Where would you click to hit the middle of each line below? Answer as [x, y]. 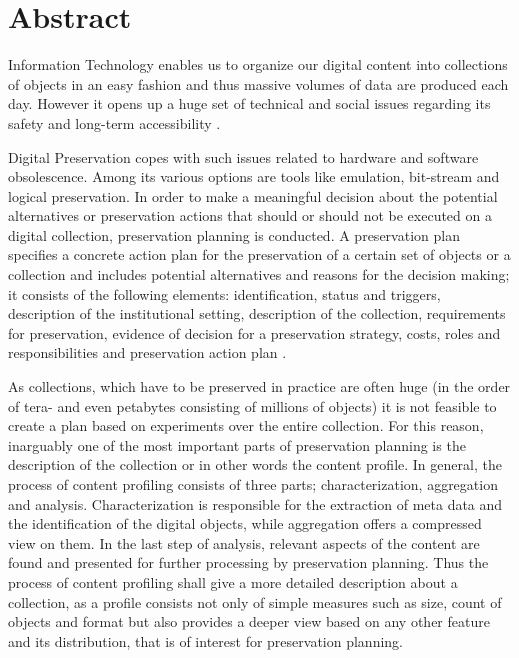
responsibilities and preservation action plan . [147, 352]
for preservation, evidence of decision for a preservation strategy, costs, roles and [254, 332]
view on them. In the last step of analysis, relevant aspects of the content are [244, 542]
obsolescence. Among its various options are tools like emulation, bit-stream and [254, 176]
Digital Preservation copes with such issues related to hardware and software [243, 156]
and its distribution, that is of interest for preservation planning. [205, 640]
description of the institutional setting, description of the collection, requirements [257, 313]
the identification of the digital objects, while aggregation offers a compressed [245, 523]
